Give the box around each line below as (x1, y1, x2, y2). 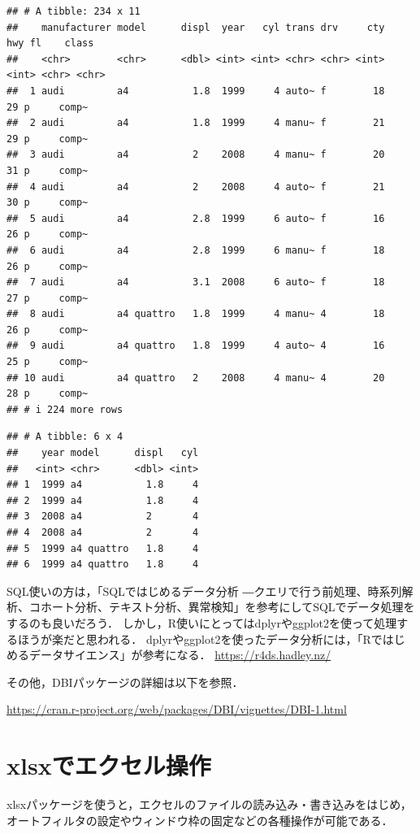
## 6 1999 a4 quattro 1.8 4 (6, 558, 199, 571)
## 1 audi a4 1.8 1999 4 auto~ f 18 (6, 85, 385, 97)
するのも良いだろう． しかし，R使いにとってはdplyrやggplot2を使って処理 (6, 614, 397, 631)
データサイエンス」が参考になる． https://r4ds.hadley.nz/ (28, 646, 331, 663)
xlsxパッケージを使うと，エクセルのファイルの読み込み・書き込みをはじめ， (6, 796, 412, 813)
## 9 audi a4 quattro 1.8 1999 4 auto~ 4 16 (6, 340, 385, 352)
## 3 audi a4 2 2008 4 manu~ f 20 (6, 149, 385, 161)
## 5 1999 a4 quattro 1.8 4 (6, 542, 199, 554)
